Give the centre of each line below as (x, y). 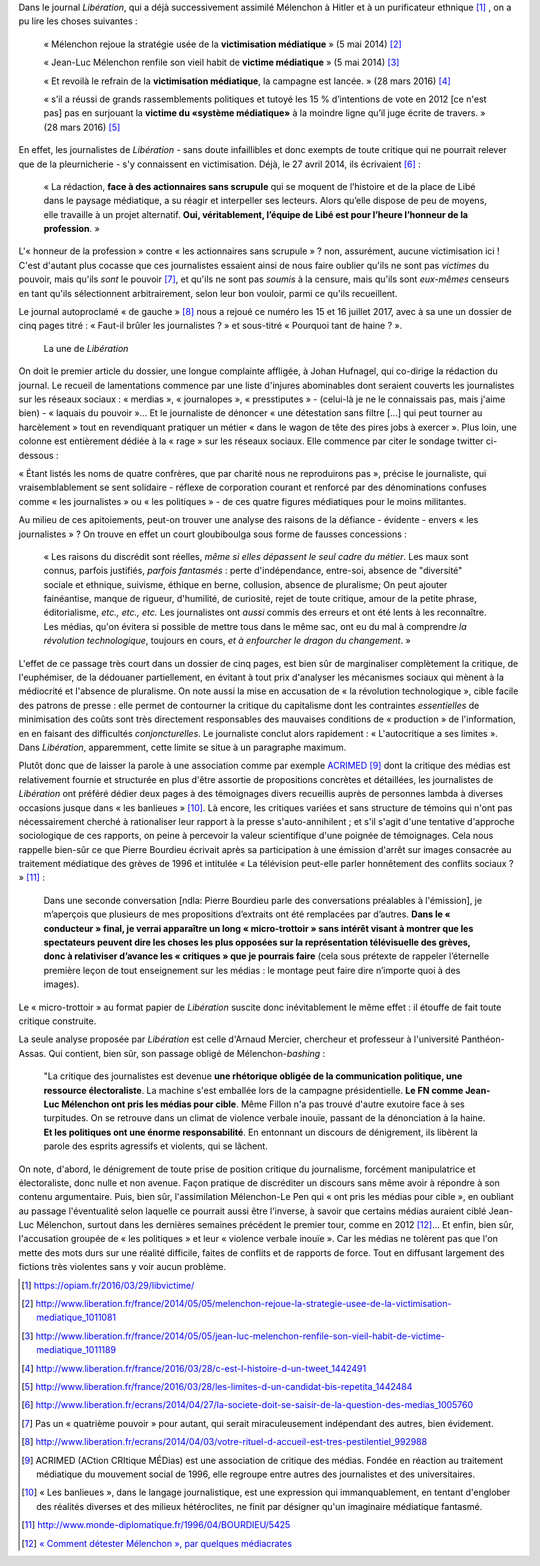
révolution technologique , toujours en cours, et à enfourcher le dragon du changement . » (227, 641)
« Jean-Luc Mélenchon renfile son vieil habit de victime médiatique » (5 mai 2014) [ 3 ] (221, 62)
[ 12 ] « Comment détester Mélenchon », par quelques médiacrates (157, 1543)
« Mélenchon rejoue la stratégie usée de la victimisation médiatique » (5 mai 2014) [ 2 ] (222, 44)
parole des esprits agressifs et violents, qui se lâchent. (156, 1146)
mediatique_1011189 (76, 1350)
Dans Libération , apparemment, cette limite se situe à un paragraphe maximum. (182, 747)
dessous (36, 455)
